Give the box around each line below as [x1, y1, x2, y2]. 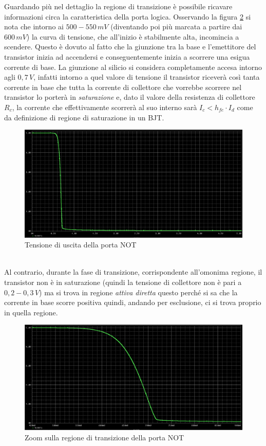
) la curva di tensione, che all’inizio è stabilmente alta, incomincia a [26, 31, 239, 42]
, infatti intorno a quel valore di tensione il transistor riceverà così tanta [33, 72, 260, 82]
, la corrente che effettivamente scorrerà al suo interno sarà [12, 101, 197, 112]
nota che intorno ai [4, 21, 64, 32]
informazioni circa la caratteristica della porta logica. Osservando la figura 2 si [4, 11, 251, 22]
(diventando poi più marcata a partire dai [110, 21, 242, 32]
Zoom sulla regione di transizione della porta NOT [25, 432, 184, 442]
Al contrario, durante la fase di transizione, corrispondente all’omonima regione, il [4, 266, 262, 277]
